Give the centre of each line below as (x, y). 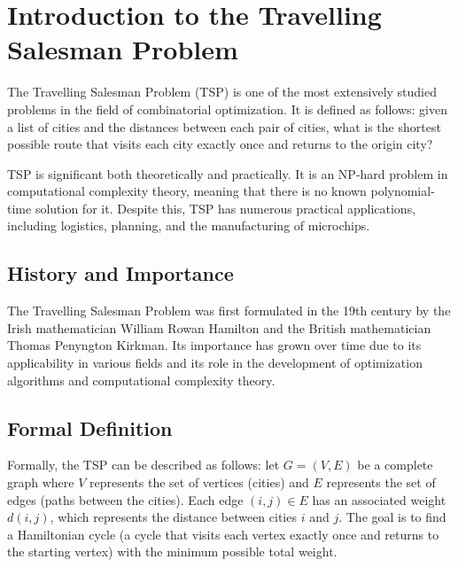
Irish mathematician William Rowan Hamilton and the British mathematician (219, 327)
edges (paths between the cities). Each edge (125, 499)
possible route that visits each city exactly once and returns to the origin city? (220, 144)
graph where (41, 482)
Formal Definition (90, 427)
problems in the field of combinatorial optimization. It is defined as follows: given (228, 109)
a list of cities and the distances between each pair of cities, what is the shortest (224, 126)
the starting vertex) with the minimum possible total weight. (172, 551)
